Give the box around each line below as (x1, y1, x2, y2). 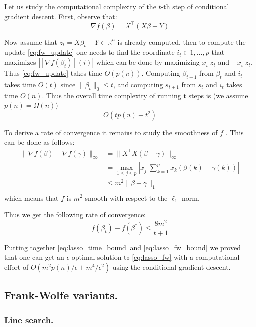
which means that (4, 192, 59, 203)
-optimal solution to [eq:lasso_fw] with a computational (69, 252, 240, 262)
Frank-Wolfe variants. (4, 287, 118, 303)
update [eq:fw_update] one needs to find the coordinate (4, 47, 175, 57)
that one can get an (4, 252, 64, 262)
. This (225, 127, 244, 137)
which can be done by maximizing (96, 57, 200, 67)
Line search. (4, 313, 54, 326)
